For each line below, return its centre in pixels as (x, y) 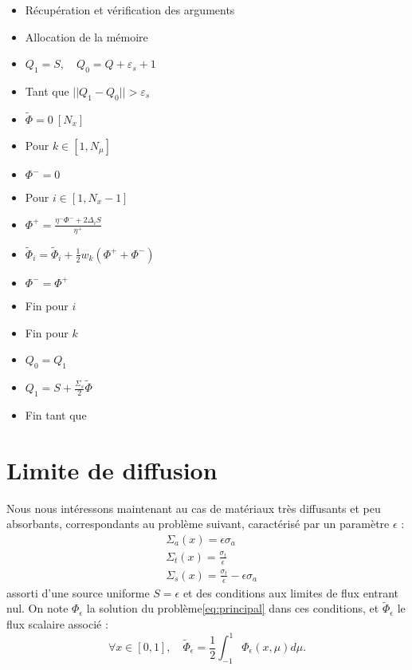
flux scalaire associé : (57, 623)
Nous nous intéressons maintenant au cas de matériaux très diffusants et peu (194, 508)
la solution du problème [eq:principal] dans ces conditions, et (233, 608)
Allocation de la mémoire (86, 36)
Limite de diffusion (112, 469)
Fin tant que (56, 414)
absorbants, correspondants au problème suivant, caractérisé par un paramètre (198, 524)
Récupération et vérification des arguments (130, 10)
